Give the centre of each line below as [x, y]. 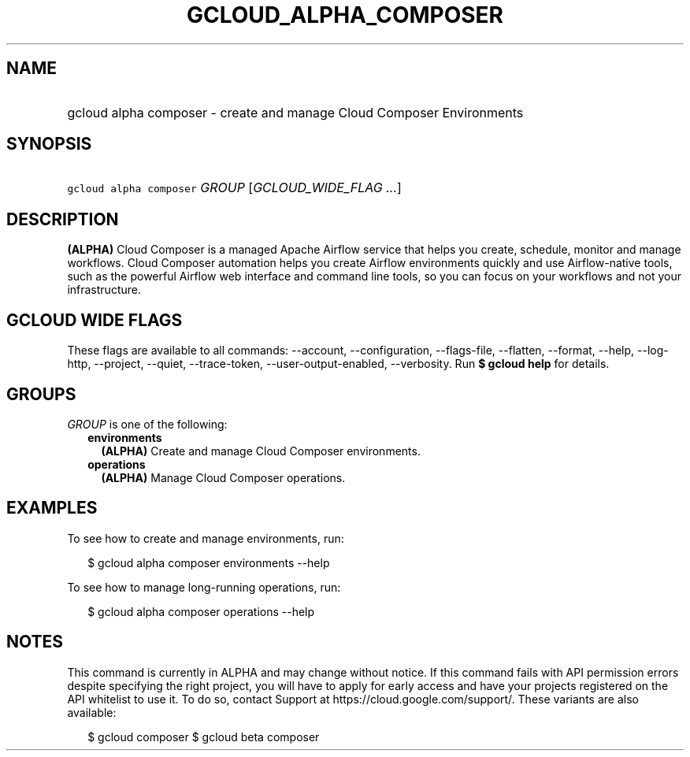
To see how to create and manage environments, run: [206, 538]
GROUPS [41, 394]
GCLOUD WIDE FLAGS [95, 320]
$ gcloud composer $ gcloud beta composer [204, 737]
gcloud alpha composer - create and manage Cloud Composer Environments [295, 112]
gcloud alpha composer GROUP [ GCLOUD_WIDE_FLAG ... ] [234, 188]
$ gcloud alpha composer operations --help [201, 611]
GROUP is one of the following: [147, 424]
